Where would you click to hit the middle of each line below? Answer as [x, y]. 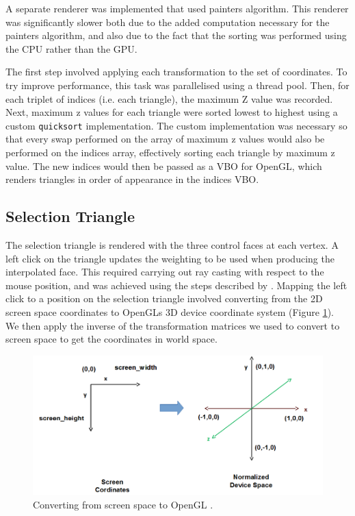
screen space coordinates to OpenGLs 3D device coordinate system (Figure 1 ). [170, 311]
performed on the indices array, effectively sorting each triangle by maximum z [170, 152]
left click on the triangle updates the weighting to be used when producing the [170, 258]
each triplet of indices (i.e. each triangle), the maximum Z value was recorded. [169, 98]
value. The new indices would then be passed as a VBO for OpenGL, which [164, 165]
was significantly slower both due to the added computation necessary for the [168, 22]
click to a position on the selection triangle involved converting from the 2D [164, 298]
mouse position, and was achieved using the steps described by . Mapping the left [176, 285]
